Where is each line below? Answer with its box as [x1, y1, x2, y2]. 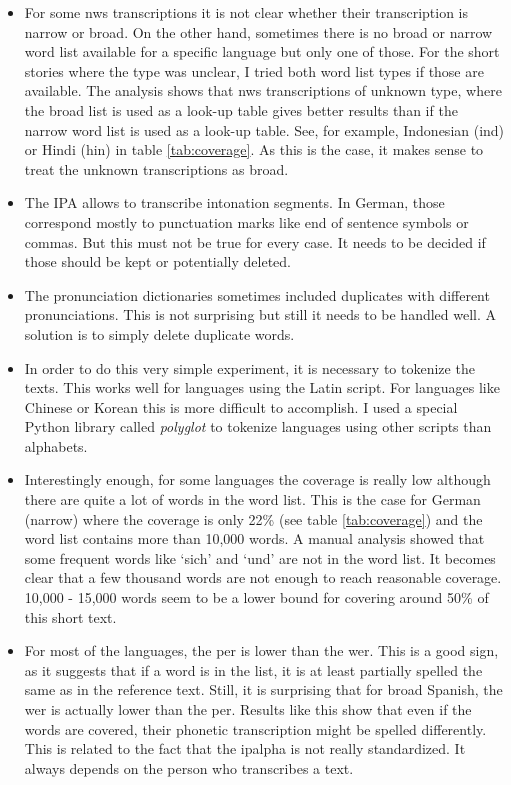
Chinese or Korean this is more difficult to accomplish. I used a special [24, 396, 458, 417]
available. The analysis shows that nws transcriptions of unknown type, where [24, 80, 502, 101]
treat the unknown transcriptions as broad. [24, 158, 289, 179]
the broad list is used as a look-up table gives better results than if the [24, 99, 458, 120]
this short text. [24, 606, 117, 627]
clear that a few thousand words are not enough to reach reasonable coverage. [24, 567, 502, 588]
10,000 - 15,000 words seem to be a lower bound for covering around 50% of [24, 587, 489, 608]
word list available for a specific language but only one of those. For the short [24, 41, 500, 62]
